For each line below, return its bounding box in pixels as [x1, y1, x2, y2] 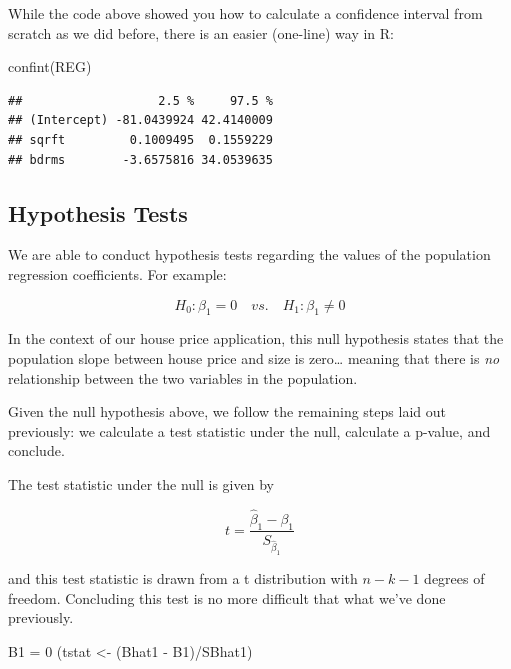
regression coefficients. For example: [8, 263, 227, 284]
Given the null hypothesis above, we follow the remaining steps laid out [8, 401, 446, 422]
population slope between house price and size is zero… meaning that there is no [8, 347, 500, 368]
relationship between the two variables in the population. [8, 367, 358, 388]
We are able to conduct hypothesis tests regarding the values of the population [8, 244, 491, 265]
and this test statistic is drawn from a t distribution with [8, 568, 358, 589]
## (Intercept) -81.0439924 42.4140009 [8, 113, 273, 128]
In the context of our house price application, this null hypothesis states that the [8, 328, 504, 349]
